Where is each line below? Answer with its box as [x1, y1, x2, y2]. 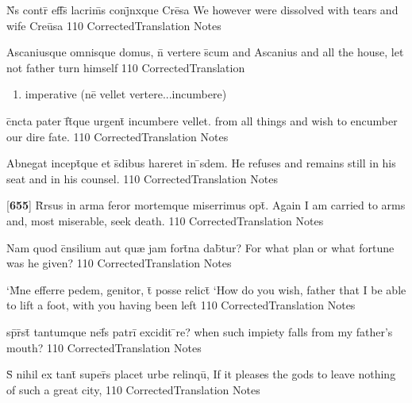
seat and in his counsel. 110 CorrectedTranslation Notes [6, 170, 278, 186]
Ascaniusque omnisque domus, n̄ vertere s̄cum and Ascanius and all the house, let [6, 44, 404, 60]
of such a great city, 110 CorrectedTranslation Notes [6, 381, 260, 397]
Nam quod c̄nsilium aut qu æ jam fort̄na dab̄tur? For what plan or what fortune [6, 239, 395, 255]
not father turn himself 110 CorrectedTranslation [6, 59, 245, 75]
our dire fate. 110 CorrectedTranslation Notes [6, 128, 229, 144]
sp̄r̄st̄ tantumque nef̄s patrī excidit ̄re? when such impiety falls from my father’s [6, 323, 393, 340]
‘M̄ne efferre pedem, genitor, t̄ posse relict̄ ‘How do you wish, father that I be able [6, 281, 406, 297]
